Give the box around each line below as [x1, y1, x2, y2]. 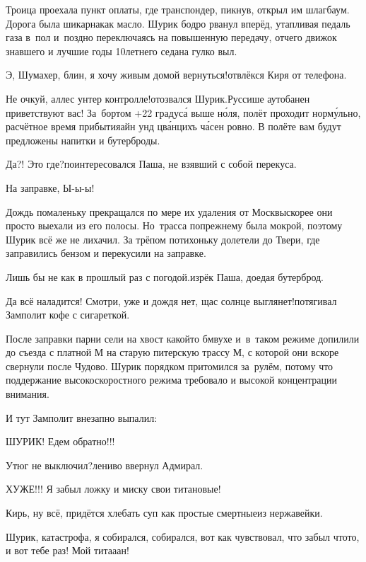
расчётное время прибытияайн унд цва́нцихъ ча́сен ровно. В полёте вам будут [6, 119, 341, 134]
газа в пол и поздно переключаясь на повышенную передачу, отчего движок [6, 30, 337, 45]
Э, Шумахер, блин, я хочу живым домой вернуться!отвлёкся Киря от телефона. [6, 67, 347, 82]
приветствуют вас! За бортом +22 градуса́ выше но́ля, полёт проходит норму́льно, [6, 105, 361, 120]
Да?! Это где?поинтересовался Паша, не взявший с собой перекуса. [6, 156, 297, 171]
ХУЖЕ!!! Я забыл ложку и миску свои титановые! [6, 481, 221, 496]
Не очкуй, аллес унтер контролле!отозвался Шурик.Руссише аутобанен [6, 91, 310, 105]
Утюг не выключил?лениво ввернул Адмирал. [6, 457, 203, 472]
